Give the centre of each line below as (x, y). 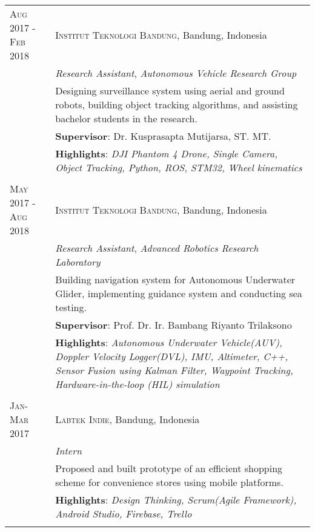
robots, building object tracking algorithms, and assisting (177, 104)
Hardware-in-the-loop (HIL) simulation (138, 384)
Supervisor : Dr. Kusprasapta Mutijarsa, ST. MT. (163, 136)
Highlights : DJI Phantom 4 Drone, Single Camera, (167, 153)
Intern (68, 451)
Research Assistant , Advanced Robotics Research (157, 248)
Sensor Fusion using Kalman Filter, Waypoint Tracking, (174, 370)
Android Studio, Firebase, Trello (124, 514)
